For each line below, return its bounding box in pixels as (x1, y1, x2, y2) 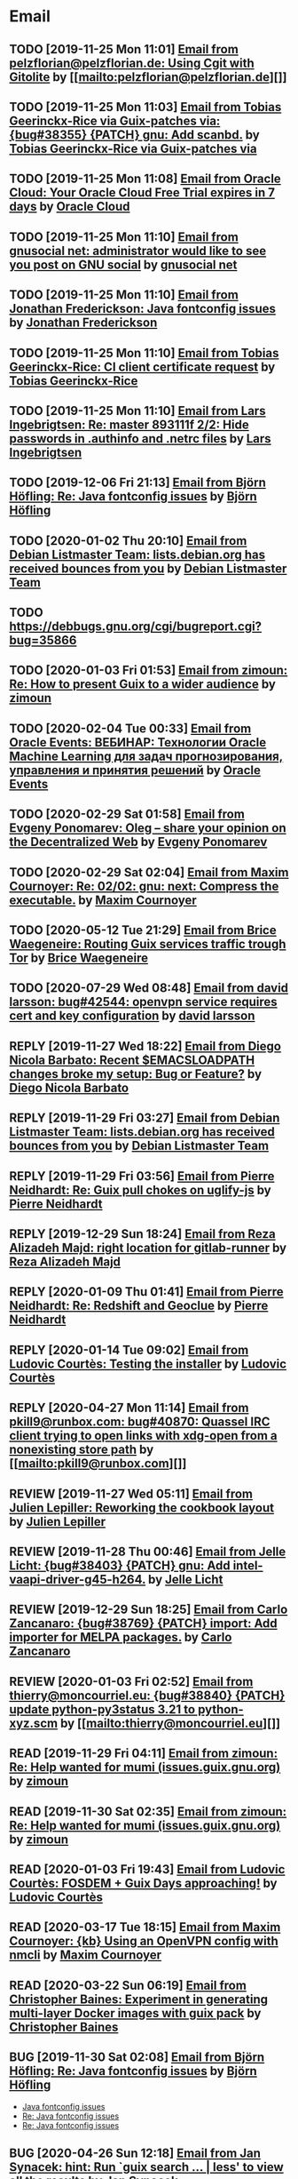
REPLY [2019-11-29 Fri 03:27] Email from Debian (9, 1111, 280, 1126)
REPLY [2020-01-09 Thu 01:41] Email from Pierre (9, 1284, 284, 1299)
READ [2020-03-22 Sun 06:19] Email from (9, 1977, 247, 1992)
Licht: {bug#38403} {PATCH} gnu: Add (9, 1558, 231, 1573)
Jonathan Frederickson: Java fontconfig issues (9, 301, 277, 316)
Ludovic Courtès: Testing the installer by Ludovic (9, 1356, 286, 1371)
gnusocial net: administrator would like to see (9, 243, 267, 259)
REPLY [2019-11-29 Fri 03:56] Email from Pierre (9, 1169, 275, 1184)
